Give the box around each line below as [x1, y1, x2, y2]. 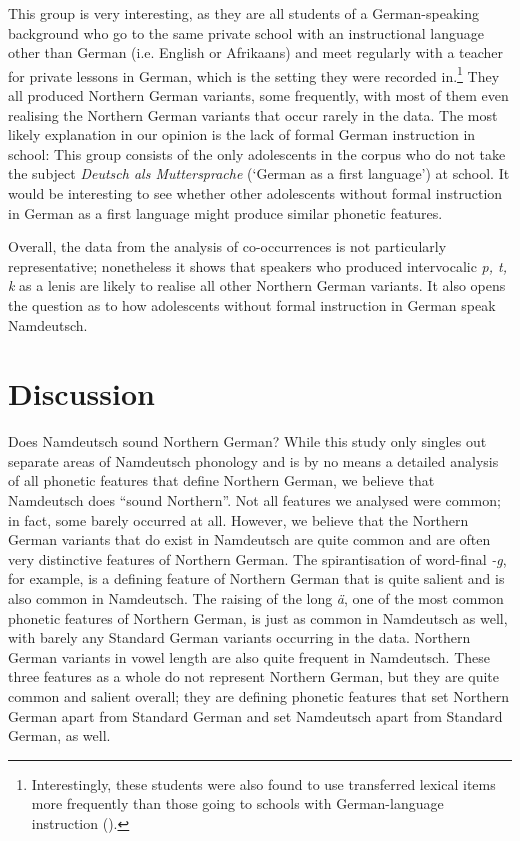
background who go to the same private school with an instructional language [8, 22, 484, 43]
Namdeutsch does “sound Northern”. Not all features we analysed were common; [8, 490, 501, 511]
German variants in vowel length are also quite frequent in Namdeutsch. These [8, 646, 490, 667]
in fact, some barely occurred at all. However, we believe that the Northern [8, 509, 469, 530]
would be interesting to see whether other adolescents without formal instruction [8, 183, 503, 203]
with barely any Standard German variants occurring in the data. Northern [8, 627, 471, 648]
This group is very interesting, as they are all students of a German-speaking [8, 3, 479, 23]
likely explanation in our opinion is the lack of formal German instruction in [8, 124, 476, 145]
